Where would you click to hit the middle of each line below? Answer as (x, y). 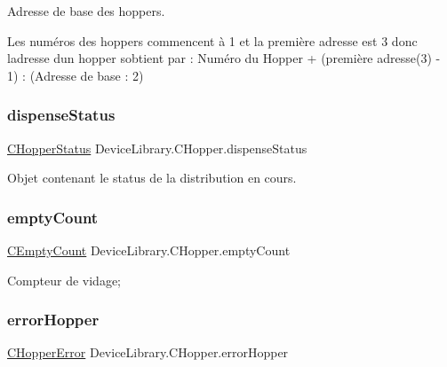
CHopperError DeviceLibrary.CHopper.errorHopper (148, 352)
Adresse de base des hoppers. (86, 11)
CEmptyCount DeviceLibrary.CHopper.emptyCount (149, 250)
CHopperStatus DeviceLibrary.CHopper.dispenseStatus (157, 148)
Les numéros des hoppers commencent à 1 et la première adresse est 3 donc (212, 40)
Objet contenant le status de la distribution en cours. (152, 178)
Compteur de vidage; (64, 280)
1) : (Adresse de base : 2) (76, 75)
